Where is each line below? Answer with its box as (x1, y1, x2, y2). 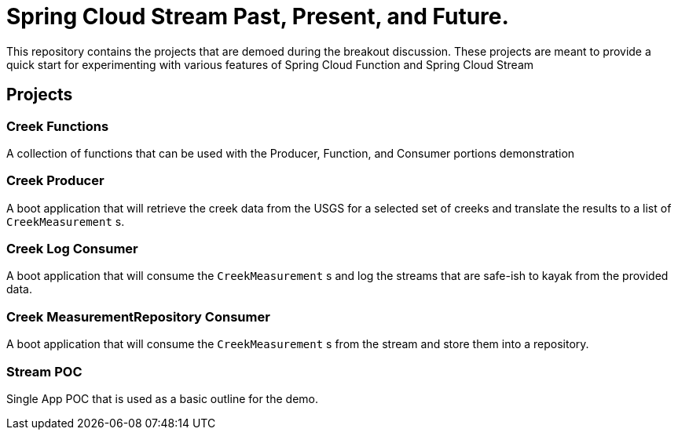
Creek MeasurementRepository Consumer (6, 308, 270, 325)
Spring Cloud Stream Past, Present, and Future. (6, 3, 509, 30)
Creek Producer (6, 173, 104, 189)
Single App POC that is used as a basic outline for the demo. (6, 391, 319, 405)
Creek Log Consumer (6, 241, 138, 257)
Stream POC (6, 363, 82, 380)
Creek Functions (6, 118, 109, 134)
